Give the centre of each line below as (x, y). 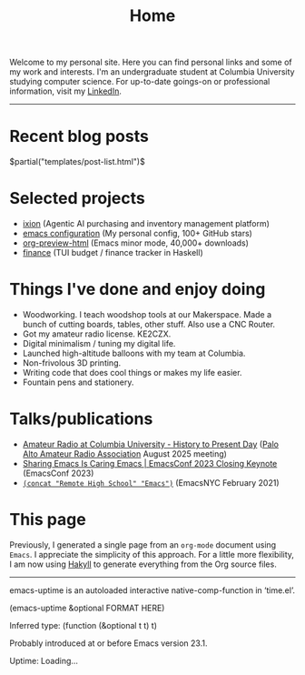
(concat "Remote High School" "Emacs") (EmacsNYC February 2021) (151, 482)
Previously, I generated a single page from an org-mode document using (143, 544)
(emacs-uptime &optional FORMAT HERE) (87, 608)
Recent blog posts (79, 136)
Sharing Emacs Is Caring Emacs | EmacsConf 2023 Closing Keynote (150, 463)
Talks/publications (81, 419)
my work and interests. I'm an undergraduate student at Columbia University (152, 72)
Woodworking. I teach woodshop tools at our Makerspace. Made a (147, 314)
